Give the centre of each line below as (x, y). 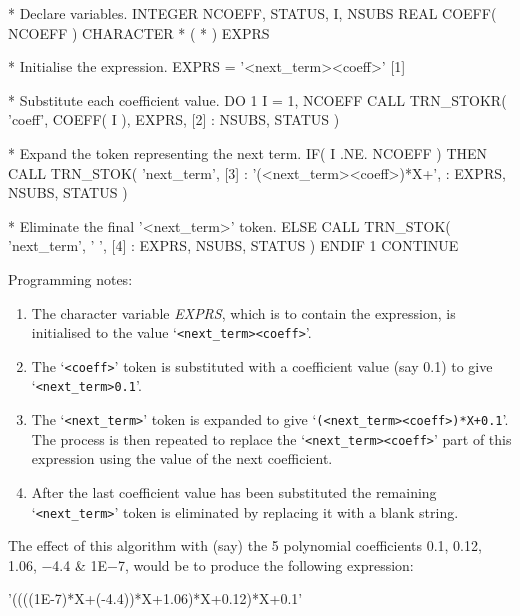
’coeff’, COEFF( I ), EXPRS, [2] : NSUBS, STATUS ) (174, 119)
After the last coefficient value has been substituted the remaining (234, 492)
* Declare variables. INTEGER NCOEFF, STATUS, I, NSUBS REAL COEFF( (252, 13)
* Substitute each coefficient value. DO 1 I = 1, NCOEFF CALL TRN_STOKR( (257, 99)
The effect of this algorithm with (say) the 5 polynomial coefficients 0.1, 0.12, (245, 545)
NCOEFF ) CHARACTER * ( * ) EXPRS (139, 32)
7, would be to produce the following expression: (265, 564)
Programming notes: (70, 278)
